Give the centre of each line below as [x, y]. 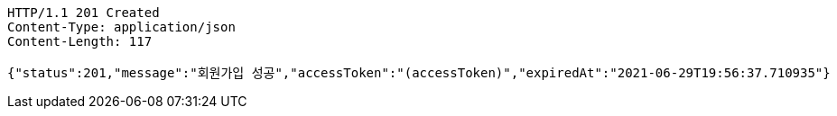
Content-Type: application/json [121, 27]
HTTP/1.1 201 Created [84, 13]
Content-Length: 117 [80, 41]
